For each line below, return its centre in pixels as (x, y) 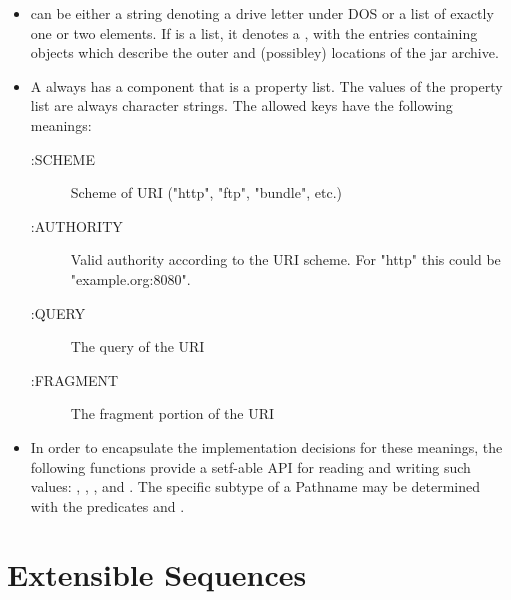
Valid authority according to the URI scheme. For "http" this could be (285, 259)
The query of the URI (137, 346)
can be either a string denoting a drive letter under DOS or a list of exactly (262, 13)
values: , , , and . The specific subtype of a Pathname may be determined (255, 486)
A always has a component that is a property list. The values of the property (266, 85)
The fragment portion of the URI (172, 413)
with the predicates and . (107, 505)
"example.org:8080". (130, 278)
